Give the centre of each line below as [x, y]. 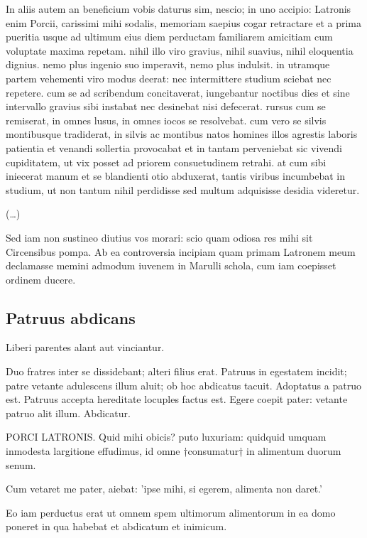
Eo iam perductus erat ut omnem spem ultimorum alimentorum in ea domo [171, 512]
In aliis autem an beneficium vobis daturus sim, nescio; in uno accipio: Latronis [179, 9]
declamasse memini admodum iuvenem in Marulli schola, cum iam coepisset [171, 265]
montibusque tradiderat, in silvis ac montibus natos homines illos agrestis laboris [182, 134]
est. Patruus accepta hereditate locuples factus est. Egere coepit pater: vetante [177, 399]
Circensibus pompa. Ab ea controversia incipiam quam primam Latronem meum [181, 251]
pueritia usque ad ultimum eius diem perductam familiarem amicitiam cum [169, 37]
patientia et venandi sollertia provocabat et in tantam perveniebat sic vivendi [174, 147]
